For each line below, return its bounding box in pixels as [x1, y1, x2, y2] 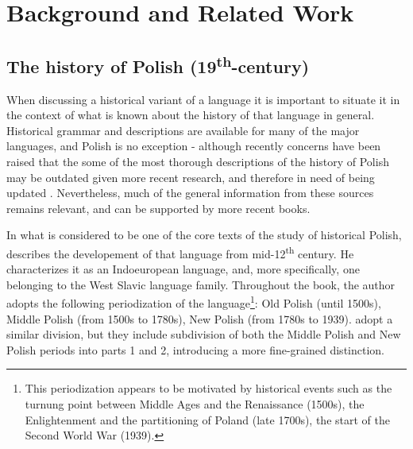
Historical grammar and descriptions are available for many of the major [6, 122, 360, 138]
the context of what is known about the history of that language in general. [6, 106, 375, 123]
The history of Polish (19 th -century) [6, 50, 310, 78]
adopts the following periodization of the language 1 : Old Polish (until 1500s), [6, 292, 381, 312]
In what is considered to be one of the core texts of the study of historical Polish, [6, 226, 402, 243]
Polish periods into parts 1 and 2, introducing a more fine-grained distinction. [6, 341, 384, 358]
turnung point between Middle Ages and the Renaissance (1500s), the [25, 395, 365, 412]
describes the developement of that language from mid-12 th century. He [6, 242, 354, 261]
